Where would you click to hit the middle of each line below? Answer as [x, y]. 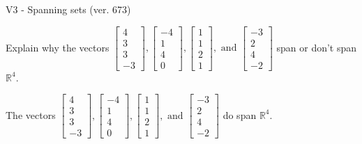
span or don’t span [317, 47]
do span [240, 114]
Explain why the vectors [58, 47]
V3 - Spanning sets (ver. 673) [68, 9]
